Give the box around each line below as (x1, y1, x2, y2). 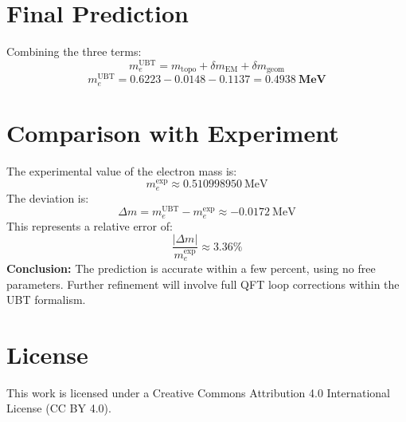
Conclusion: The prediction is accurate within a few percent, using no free (6, 259, 376, 276)
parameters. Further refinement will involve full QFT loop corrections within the (6, 275, 400, 292)
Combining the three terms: (6, 43, 142, 60)
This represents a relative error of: (6, 217, 173, 234)
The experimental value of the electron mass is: (6, 162, 237, 179)
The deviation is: (6, 189, 89, 206)
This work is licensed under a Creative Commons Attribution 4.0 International (6, 384, 390, 400)
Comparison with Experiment (6, 116, 339, 148)
